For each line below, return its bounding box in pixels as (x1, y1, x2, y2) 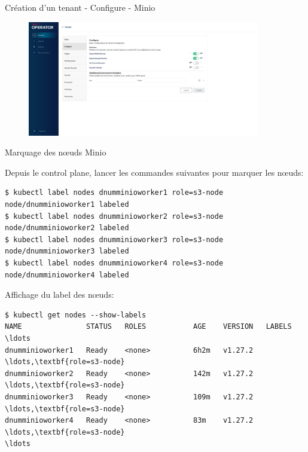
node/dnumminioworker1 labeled (5, 200, 129, 209)
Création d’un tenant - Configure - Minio (5, 1, 155, 13)
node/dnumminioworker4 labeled (5, 270, 129, 279)
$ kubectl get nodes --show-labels (5, 310, 147, 319)
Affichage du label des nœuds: (5, 288, 114, 301)
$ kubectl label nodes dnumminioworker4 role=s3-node (5, 258, 224, 267)
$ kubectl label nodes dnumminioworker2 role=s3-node (5, 212, 224, 221)
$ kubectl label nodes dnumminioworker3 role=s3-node (5, 235, 224, 244)
